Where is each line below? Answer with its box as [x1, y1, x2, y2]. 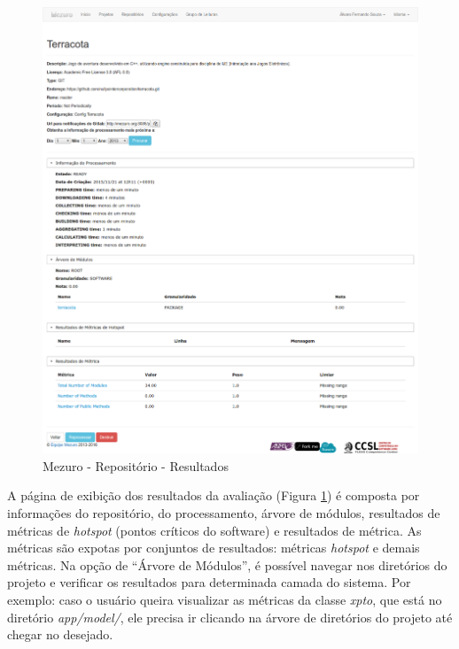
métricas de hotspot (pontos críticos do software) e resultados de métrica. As [7, 521, 422, 539]
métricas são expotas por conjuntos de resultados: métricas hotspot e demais [7, 538, 420, 557]
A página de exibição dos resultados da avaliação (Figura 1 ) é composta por [7, 486, 420, 505]
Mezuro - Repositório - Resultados [43, 456, 229, 475]
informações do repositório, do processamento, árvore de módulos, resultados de [7, 504, 440, 522]
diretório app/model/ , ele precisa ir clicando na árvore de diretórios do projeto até [7, 607, 453, 626]
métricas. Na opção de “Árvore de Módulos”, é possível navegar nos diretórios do [7, 555, 447, 574]
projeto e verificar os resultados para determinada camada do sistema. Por [7, 573, 411, 591]
